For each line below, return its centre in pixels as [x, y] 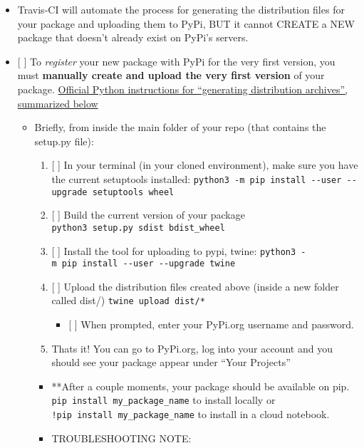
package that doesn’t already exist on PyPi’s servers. [133, 37]
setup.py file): [64, 141]
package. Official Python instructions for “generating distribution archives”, [182, 89]
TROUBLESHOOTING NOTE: [121, 438]
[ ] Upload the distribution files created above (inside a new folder [195, 286]
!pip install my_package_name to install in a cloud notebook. [191, 414]
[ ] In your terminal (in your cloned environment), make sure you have [205, 165]
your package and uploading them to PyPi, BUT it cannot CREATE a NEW [186, 23]
